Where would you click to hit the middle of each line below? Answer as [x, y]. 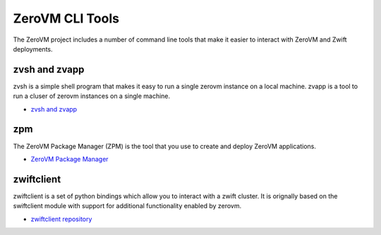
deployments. [33, 49]
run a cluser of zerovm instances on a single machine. [92, 96]
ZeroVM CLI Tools [66, 18]
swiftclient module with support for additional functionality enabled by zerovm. [127, 206]
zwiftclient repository [61, 219]
